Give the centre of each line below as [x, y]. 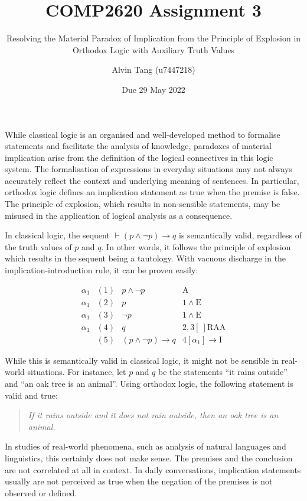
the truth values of [38, 246]
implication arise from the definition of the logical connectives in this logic [139, 157]
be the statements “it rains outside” [223, 372]
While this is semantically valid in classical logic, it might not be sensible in [142, 360]
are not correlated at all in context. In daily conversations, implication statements [153, 469]
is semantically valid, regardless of [241, 235]
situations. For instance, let [77, 372]
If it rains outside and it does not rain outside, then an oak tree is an [153, 415]
